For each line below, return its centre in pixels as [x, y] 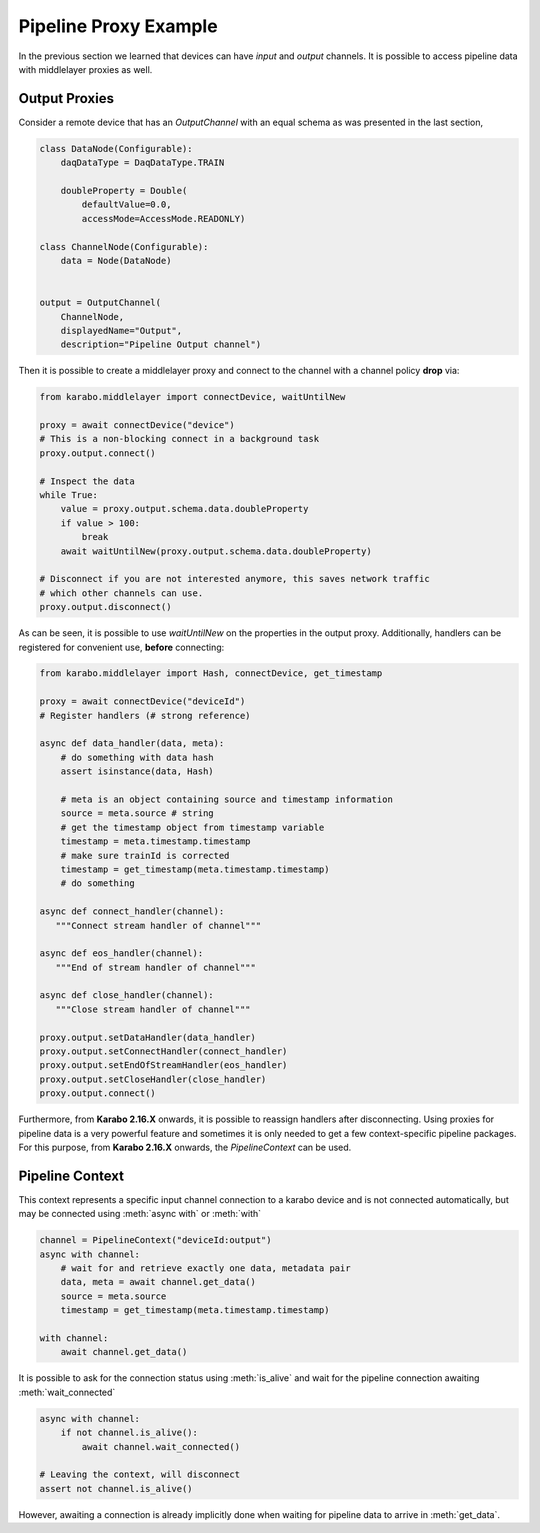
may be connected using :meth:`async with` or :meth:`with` [140, 1214]
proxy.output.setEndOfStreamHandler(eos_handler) [163, 1065]
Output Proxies [66, 98]
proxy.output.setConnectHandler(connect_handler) [163, 1051]
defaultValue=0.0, [126, 204]
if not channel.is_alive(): [129, 1433]
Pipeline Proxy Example [118, 26]
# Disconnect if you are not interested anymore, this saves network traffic [234, 579]
